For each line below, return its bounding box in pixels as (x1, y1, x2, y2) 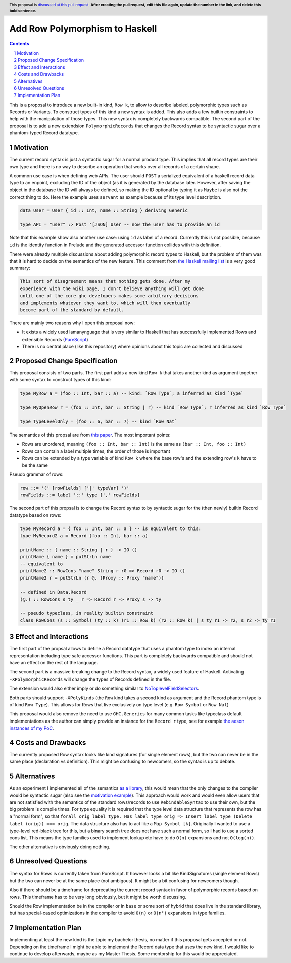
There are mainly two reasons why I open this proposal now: (9, 320, 135, 326)
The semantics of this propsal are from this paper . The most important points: (9, 431, 171, 438)
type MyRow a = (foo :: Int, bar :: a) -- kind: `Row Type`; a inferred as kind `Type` (20, 391, 244, 396)
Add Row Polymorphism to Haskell (9, 23, 157, 34)
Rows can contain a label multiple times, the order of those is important (22, 448, 170, 454)
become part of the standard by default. (20, 307, 124, 313)
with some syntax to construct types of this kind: (9, 377, 111, 383)
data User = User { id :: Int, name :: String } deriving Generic (20, 208, 188, 213)
